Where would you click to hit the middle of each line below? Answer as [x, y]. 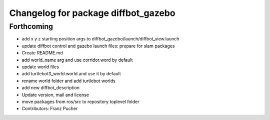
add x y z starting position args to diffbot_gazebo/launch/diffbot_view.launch [100, 39]
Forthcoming [31, 26]
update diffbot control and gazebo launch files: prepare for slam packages [98, 46]
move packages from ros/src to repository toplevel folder [80, 102]
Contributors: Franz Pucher [50, 109]
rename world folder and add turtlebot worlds [69, 81]
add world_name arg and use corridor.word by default [77, 60]
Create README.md [42, 53]
